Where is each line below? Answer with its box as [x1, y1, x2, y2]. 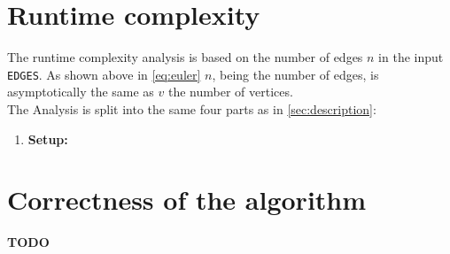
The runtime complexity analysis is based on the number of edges [7, 48, 363, 66]
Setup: [27, 129, 68, 148]
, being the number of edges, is [212, 65, 379, 83]
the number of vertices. [168, 82, 293, 101]
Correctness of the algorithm [7, 181, 367, 218]
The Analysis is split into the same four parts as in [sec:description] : [7, 99, 376, 118]
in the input [378, 48, 444, 66]
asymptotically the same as [7, 82, 154, 101]
